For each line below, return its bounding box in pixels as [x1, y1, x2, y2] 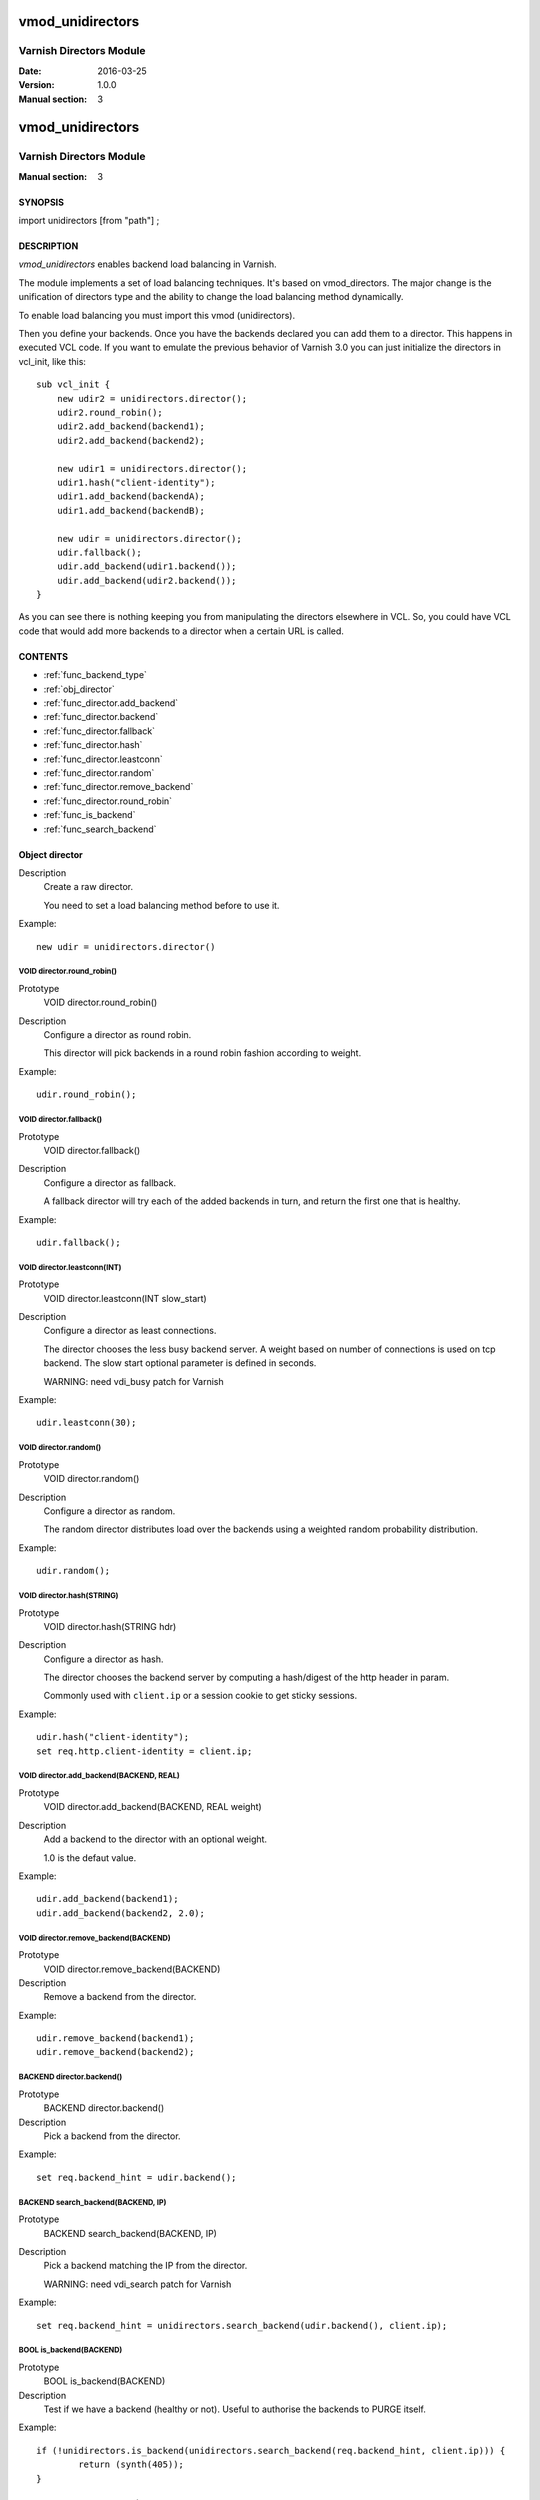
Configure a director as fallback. [43, 1176, 177, 1189]
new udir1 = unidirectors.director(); [56, 463, 248, 474]
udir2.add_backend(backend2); [56, 435, 205, 446]
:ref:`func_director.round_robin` [43, 795, 173, 807]
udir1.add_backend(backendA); [56, 491, 205, 502]
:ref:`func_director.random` [43, 766, 155, 779]
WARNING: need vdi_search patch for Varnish [43, 2278, 232, 2290]
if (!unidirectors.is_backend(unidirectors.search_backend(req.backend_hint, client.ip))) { [36, 2445, 506, 2456]
